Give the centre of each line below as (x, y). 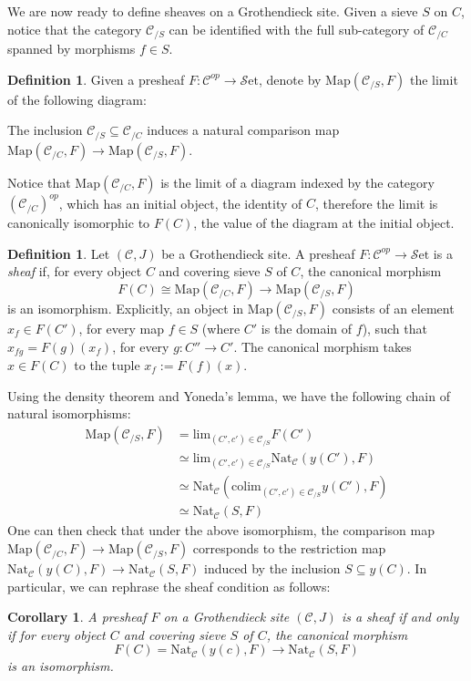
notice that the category (75, 29)
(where (221, 328)
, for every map (121, 328)
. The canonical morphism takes (323, 346)
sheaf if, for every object (75, 271)
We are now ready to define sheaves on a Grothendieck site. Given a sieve (213, 11)
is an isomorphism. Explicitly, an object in (126, 308)
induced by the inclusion (272, 568)
